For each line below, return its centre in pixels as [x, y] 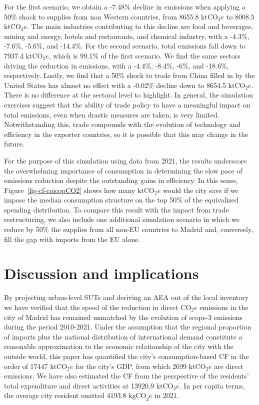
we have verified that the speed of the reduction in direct [91, 307]
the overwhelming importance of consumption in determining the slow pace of [123, 170]
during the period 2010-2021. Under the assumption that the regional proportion [128, 327]
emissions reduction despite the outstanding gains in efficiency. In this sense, [121, 180]
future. [14, 144]
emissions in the [224, 307]
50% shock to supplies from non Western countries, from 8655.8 [101, 16]
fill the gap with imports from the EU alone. [72, 239]
